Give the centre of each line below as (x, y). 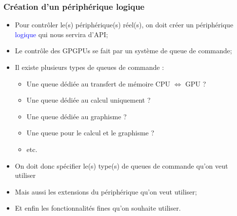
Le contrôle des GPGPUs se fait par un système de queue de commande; (123, 51)
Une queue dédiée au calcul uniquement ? (89, 100)
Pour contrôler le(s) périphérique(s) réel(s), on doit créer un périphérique (124, 25)
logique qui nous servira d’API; (61, 34)
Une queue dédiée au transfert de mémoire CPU (98, 83)
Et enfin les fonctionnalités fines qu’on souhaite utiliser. (98, 208)
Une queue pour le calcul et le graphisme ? (90, 133)
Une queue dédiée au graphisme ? (77, 116)
